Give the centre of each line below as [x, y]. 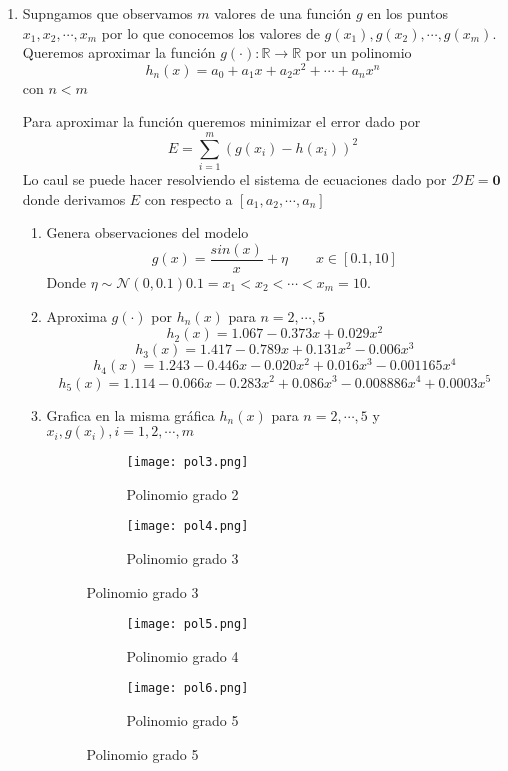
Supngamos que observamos [107, 13]
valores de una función [283, 13]
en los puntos [407, 13]
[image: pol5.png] [187, 624]
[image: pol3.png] [187, 462]
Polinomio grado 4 [182, 655]
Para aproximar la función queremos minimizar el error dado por [221, 121]
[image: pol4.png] [187, 526]
